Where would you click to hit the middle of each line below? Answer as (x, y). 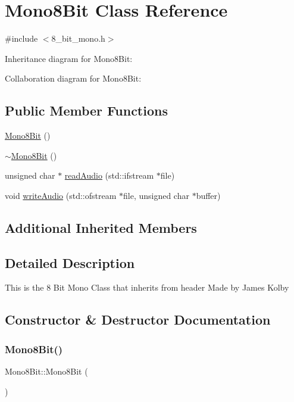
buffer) (208, 195)
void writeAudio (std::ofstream (61, 195)
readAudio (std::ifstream (109, 175)
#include (21, 38)
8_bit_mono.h (78, 38)
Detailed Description (70, 262)
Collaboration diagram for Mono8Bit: (73, 78)
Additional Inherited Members (101, 227)
